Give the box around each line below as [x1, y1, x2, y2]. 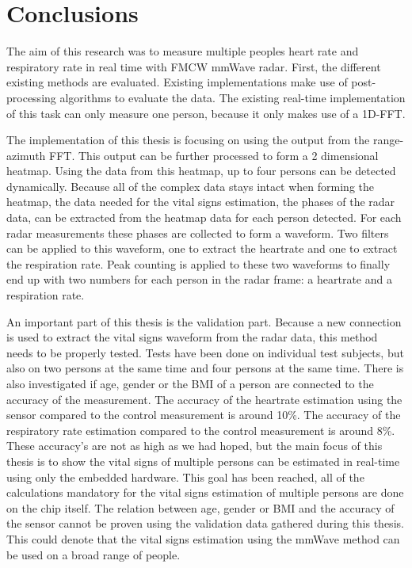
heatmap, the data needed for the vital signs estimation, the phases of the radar [6, 193, 395, 210]
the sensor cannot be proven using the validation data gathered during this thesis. [6, 515, 404, 532]
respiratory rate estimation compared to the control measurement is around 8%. [6, 421, 395, 438]
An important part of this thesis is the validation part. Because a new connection [6, 313, 402, 330]
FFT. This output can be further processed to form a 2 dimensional [49, 147, 379, 163]
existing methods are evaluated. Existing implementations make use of [6, 74, 348, 90]
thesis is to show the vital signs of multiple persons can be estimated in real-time [6, 452, 400, 469]
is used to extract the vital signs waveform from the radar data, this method [6, 329, 378, 345]
